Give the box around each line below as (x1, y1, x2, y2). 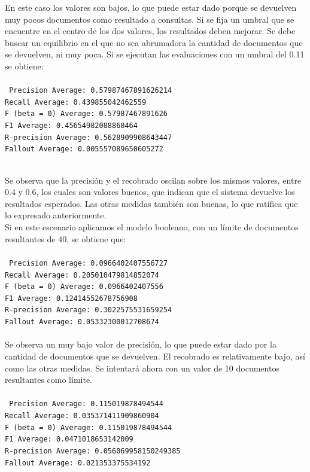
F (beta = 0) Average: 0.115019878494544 (5, 423, 172, 432)
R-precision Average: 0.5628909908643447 (5, 133, 172, 142)
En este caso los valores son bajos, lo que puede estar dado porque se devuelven (5, 1, 297, 13)
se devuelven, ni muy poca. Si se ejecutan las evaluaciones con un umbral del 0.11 (5, 48, 305, 60)
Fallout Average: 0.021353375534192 (5, 458, 151, 467)
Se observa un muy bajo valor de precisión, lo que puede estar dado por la (5, 338, 276, 351)
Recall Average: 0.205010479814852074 (5, 270, 159, 279)
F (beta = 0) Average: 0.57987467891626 (5, 109, 168, 118)
